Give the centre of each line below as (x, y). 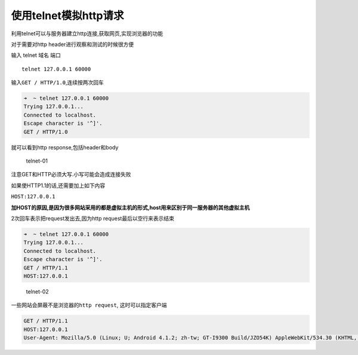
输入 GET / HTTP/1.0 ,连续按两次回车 (58, 82)
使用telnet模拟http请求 (67, 16)
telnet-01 (37, 161)
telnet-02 (37, 291)
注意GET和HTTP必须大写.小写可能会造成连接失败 (71, 175)
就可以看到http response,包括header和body (65, 147)
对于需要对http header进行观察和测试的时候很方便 (72, 44)
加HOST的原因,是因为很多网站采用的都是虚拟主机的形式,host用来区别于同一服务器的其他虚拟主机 (130, 207)
